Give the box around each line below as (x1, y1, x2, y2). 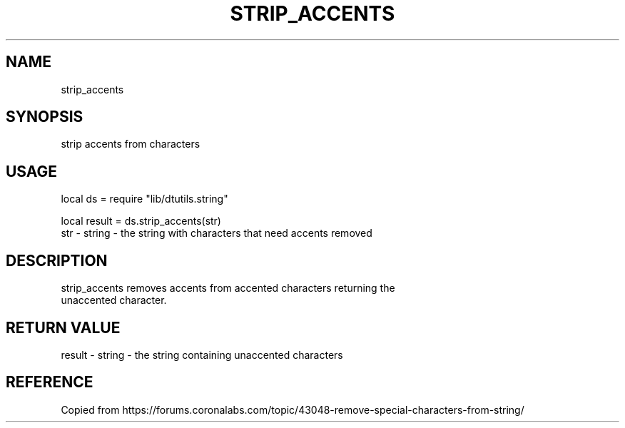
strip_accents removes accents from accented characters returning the (61, 282, 395, 295)
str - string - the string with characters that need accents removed (61, 227, 372, 240)
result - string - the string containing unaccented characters (61, 348, 343, 361)
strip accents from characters (61, 138, 200, 151)
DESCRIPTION (6, 251, 108, 270)
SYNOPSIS (6, 108, 83, 126)
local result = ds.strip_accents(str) (61, 215, 221, 228)
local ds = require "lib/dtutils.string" (61, 193, 228, 205)
